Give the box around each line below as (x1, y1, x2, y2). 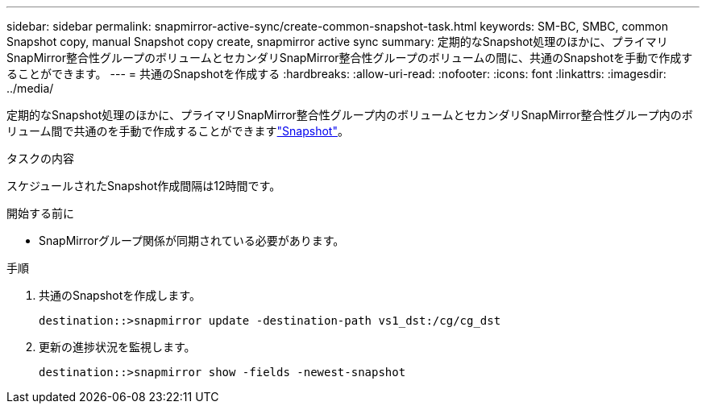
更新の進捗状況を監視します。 (39, 340, 196, 354)
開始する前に (6, 206, 74, 220)
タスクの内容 (6, 151, 74, 165)
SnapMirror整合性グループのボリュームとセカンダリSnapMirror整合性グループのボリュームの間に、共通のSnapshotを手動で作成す (6, 51, 693, 64)
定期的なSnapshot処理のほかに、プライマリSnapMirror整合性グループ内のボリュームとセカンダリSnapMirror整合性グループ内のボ (6, 108, 693, 122)
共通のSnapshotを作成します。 (39, 288, 201, 302)
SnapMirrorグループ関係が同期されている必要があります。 (39, 234, 345, 247)
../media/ (6, 81, 54, 95)
